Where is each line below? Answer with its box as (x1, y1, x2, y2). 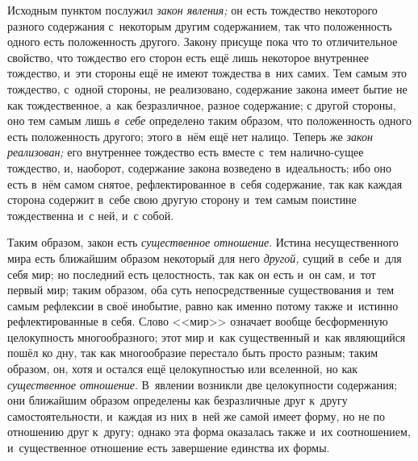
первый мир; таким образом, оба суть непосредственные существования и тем (7, 281, 395, 298)
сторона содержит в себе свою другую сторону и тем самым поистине (7, 191, 357, 208)
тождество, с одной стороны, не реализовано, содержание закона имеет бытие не (7, 80, 408, 97)
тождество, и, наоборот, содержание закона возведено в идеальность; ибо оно (7, 159, 392, 176)
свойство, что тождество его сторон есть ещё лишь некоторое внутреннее (7, 48, 370, 65)
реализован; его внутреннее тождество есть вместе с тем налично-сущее (7, 143, 364, 160)
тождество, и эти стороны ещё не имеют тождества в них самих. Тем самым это (7, 64, 408, 81)
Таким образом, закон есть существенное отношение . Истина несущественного (7, 234, 399, 251)
